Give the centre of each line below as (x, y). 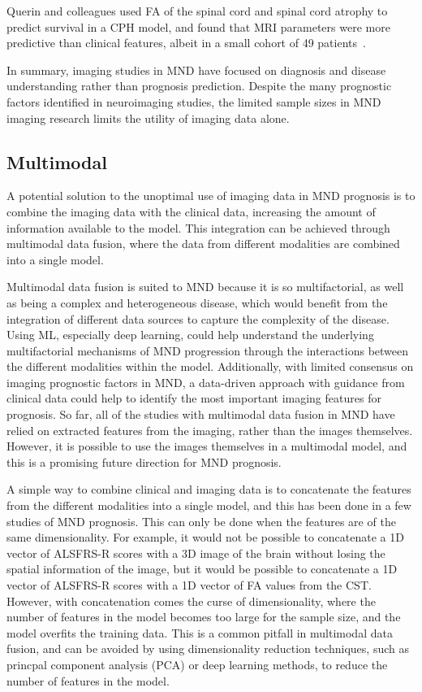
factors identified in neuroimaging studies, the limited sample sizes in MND (194, 101)
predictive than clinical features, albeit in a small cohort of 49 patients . (186, 43)
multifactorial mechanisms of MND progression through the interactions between (208, 350)
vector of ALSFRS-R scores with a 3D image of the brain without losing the (196, 553)
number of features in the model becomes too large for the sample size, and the (204, 617)
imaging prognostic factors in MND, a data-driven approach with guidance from (206, 382)
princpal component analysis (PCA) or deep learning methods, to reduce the (197, 664)
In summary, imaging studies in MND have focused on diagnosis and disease (196, 70)
